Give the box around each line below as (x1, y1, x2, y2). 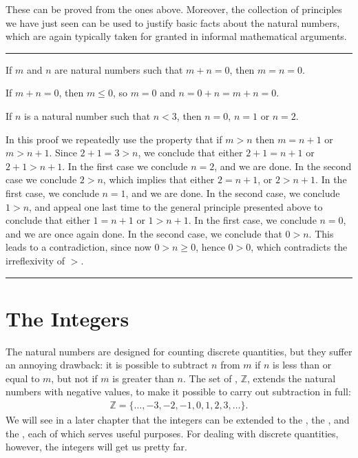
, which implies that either (103, 172, 215, 187)
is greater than (112, 371, 174, 385)
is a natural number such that (24, 108, 151, 123)
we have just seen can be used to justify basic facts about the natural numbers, (6, 15, 340, 30)
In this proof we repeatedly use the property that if (6, 132, 222, 146)
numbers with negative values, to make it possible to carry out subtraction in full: (6, 384, 351, 399)
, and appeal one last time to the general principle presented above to (29, 199, 323, 214)
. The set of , (182, 371, 238, 385)
